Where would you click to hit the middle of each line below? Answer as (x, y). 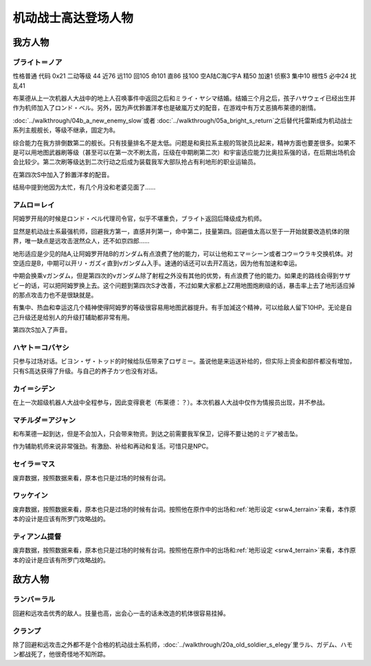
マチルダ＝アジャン (44, 420)
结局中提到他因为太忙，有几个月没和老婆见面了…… (84, 187)
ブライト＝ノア (37, 62)
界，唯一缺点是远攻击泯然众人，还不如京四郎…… (81, 241)
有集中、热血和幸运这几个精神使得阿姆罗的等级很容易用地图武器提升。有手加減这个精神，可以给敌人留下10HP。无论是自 (182, 308)
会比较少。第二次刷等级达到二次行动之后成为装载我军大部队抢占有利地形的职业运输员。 (136, 162)
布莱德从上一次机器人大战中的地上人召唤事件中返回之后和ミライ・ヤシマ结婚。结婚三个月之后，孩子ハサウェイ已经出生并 (184, 98)
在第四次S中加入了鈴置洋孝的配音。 (63, 175)
